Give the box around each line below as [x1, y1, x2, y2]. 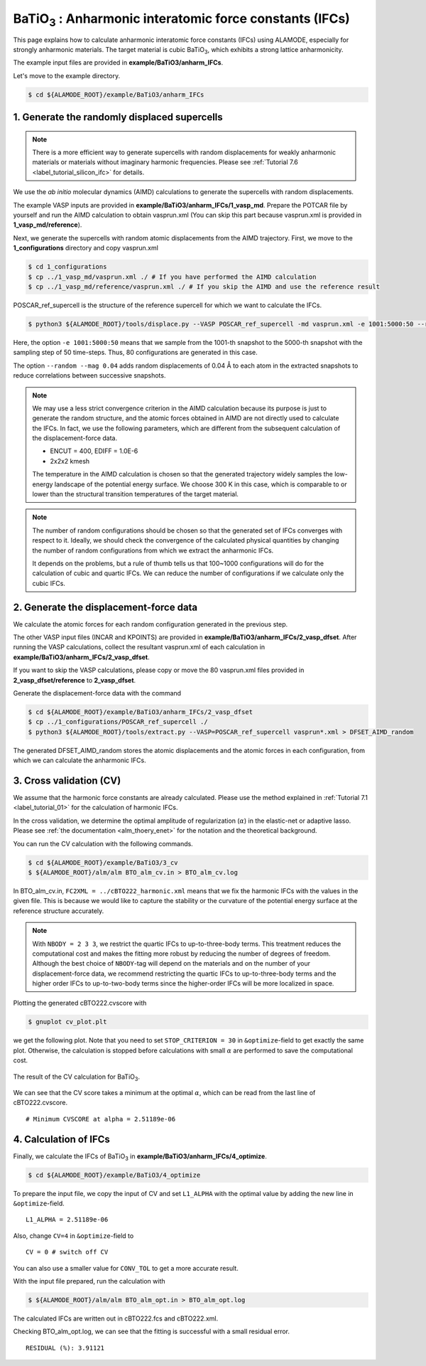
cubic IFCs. [32, 579, 65, 587]
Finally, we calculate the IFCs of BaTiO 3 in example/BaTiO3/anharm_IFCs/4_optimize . [13, 1152, 268, 1162]
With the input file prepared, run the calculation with [13, 1277, 166, 1286]
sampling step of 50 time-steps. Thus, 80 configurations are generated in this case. [13, 348, 258, 357]
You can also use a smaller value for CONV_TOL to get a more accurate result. [13, 1264, 239, 1272]
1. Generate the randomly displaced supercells [13, 111, 223, 124]
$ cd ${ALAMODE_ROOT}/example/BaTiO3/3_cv [28, 858, 178, 867]
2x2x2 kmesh [50, 457, 90, 465]
